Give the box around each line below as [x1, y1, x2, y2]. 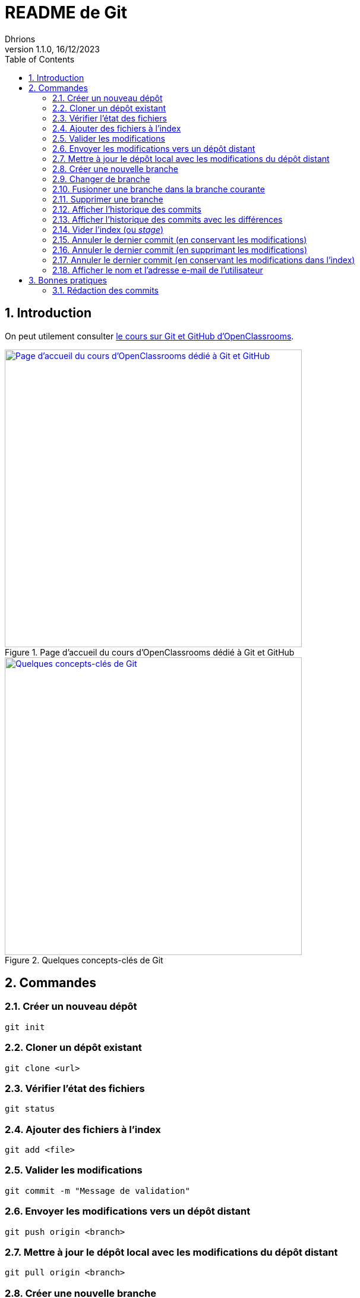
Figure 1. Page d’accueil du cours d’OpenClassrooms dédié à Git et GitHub [5, 647, 295, 657]
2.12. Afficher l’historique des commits [52, 204, 201, 214]
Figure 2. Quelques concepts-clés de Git [5, 954, 163, 965]
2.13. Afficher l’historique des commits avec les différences [52, 214, 283, 224]
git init [5, 1022, 45, 1032]
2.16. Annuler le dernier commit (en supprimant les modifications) [52, 244, 308, 255]
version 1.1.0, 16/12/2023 [5, 43, 100, 54]
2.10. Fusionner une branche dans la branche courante [52, 183, 265, 194]
